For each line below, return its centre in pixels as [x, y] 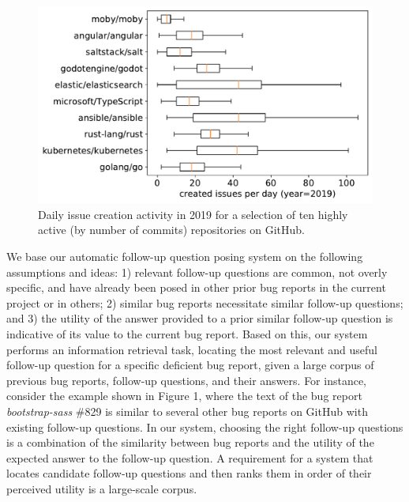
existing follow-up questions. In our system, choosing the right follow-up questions [205, 427]
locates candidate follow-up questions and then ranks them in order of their [189, 473]
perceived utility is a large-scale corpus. [102, 488]
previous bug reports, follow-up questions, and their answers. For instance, [187, 380]
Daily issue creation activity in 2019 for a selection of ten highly [193, 214]
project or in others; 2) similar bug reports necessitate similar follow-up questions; [205, 302]
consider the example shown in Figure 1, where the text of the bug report [184, 396]
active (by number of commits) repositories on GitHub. [172, 230]
